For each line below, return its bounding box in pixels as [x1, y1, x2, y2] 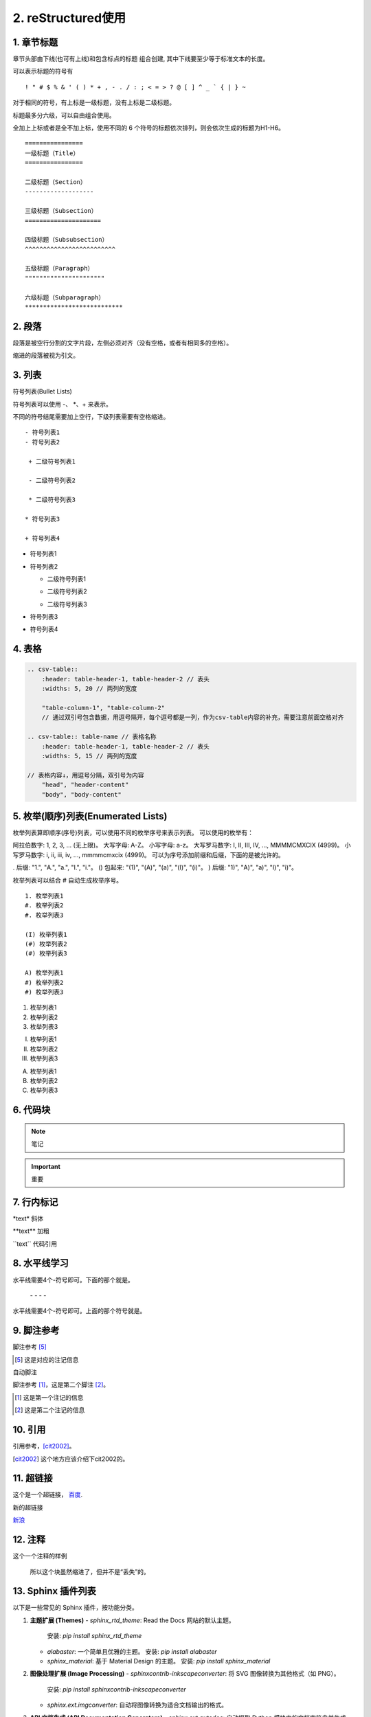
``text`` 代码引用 [12, 1240, 58, 1248]
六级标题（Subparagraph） [25, 293, 105, 302]
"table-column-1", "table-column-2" [41, 704, 165, 712]
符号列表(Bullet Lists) [12, 387, 72, 396]
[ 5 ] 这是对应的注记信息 [14, 1355, 79, 1363]
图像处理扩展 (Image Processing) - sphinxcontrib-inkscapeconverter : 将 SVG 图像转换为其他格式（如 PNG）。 [30, 1670, 340, 1678]
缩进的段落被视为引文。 [12, 351, 79, 360]
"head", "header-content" [41, 781, 129, 789]
